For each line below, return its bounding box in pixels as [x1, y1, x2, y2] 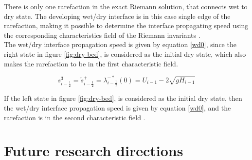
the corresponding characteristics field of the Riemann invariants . [4, 30, 200, 40]
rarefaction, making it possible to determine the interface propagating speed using [4, 20, 249, 31]
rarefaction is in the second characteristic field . [4, 112, 145, 122]
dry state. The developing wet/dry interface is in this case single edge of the [4, 11, 231, 21]
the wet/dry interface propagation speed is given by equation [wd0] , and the [4, 102, 231, 112]
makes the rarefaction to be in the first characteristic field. [4, 58, 178, 68]
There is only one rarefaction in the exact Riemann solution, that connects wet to [4, 1, 248, 11]
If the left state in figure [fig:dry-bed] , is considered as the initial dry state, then [4, 93, 242, 103]
